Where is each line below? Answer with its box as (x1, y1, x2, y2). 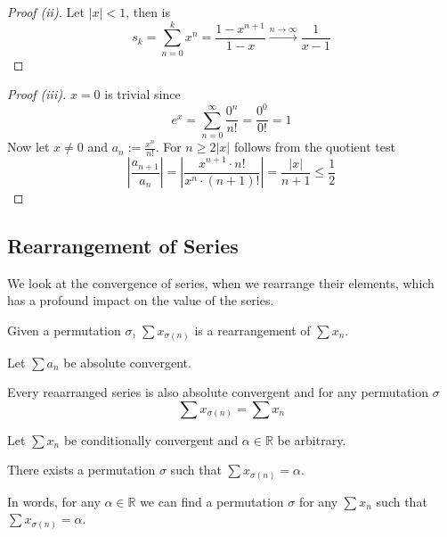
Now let (7, 137, 50, 156)
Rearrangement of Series (7, 232, 239, 260)
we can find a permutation (140, 492, 284, 510)
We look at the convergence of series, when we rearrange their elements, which (7, 273, 435, 292)
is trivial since (104, 85, 181, 103)
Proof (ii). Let (7, 3, 85, 21)
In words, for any (7, 492, 101, 510)
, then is (126, 3, 170, 21)
